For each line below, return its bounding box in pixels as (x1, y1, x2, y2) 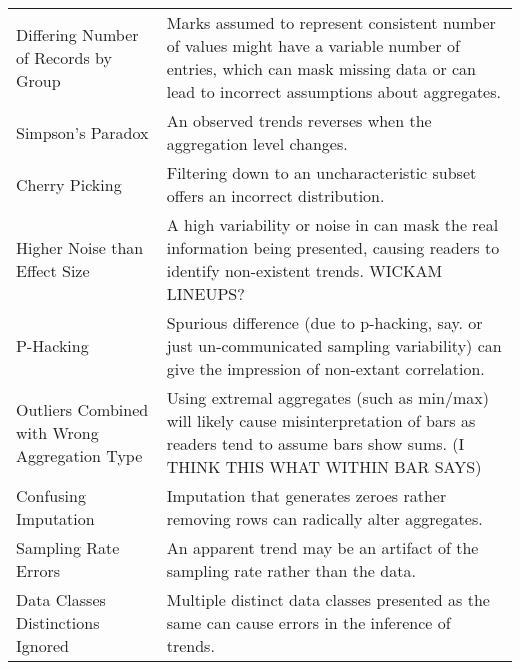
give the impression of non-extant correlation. (166, 357, 485, 380)
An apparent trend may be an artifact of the (166, 536, 479, 559)
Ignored (16, 634, 69, 657)
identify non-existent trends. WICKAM (166, 259, 443, 282)
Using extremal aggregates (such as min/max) (166, 386, 489, 409)
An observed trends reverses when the (166, 109, 432, 132)
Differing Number (16, 22, 139, 46)
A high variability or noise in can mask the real (166, 213, 499, 236)
